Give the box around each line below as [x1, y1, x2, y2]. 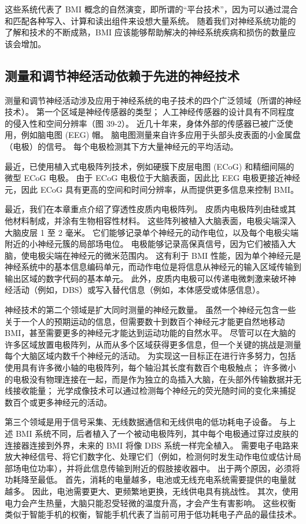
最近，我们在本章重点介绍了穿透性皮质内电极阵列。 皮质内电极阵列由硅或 [5, 203, 288, 215]
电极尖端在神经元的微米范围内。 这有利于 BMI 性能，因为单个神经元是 [29, 249, 301, 261]
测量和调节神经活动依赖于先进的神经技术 [5, 66, 240, 84]
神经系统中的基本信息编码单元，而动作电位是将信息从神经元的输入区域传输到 [5, 261, 301, 273]
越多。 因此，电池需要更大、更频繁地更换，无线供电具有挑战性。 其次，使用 [5, 485, 299, 497]
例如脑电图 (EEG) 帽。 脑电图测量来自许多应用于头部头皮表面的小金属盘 [21, 128, 301, 141]
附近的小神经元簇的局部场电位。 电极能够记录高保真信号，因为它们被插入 [5, 238, 288, 250]
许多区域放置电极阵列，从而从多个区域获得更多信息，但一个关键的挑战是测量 [5, 338, 301, 350]
